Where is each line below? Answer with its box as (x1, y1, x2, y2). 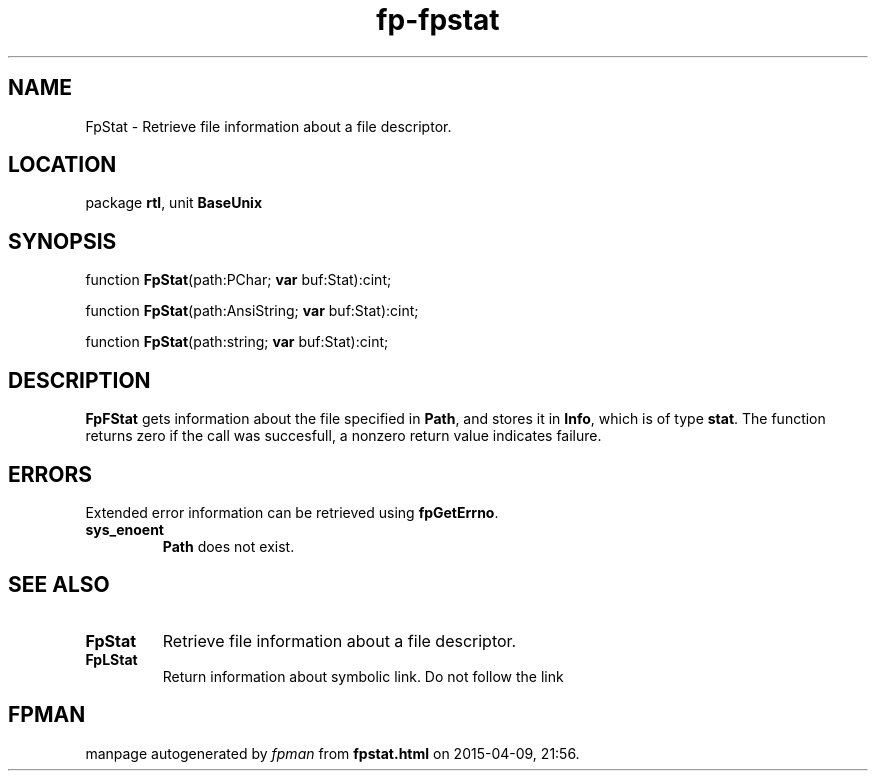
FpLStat (85, 650, 138, 668)
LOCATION (8, 152, 117, 178)
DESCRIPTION (8, 367, 151, 393)
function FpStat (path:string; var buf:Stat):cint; (85, 333, 389, 351)
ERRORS (8, 461, 93, 487)
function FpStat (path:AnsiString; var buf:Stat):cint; (85, 302, 419, 320)
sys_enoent (85, 520, 164, 538)
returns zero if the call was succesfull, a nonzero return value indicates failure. (85, 427, 602, 445)
